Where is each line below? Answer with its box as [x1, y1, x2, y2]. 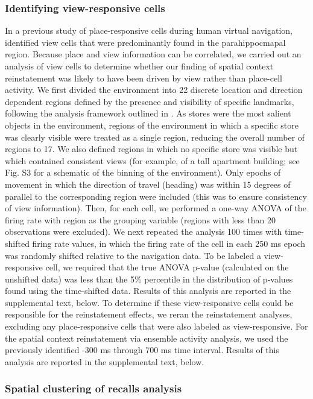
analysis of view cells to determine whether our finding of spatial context [5, 60, 274, 72]
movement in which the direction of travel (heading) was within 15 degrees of [5, 177, 291, 190]
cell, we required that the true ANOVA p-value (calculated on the [45, 261, 289, 273]
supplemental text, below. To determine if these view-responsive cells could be [5, 296, 294, 308]
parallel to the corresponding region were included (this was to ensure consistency [5, 190, 307, 202]
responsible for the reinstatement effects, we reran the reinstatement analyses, [5, 308, 292, 321]
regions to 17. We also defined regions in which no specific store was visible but [5, 142, 298, 155]
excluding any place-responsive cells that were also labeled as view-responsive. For [5, 320, 308, 333]
